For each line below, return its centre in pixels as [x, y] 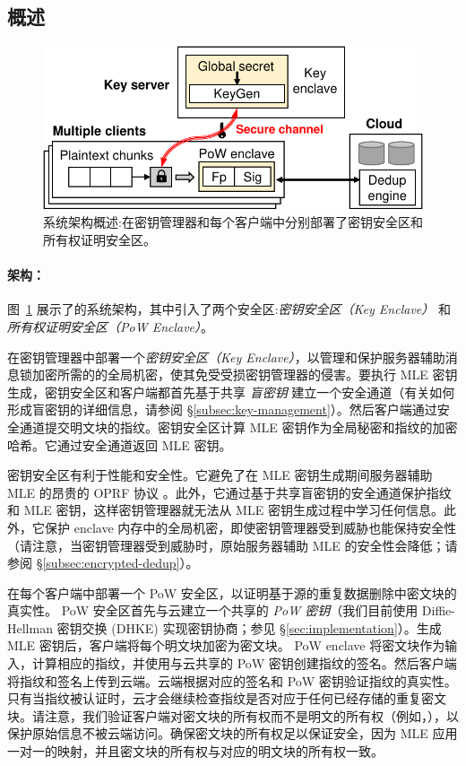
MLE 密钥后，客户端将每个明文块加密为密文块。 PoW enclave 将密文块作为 [226, 645]
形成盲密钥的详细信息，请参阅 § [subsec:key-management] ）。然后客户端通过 [222, 409]
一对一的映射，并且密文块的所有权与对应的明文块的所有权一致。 [195, 751]
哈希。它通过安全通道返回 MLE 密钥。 [120, 444]
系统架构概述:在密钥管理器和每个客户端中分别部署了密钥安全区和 [233, 222]
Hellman [30, 627]
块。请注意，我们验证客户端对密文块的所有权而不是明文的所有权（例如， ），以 [233, 715]
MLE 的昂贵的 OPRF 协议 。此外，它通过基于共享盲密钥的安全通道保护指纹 [229, 492]
